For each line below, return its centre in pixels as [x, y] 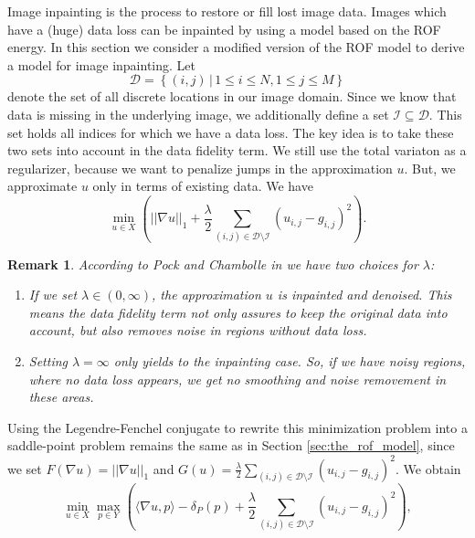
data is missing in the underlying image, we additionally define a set [198, 114]
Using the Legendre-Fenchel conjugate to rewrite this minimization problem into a [237, 427]
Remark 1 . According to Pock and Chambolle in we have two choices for [213, 264]
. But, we [430, 168]
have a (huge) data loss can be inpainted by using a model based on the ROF [224, 29]
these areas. [61, 397]
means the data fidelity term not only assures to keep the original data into [238, 312]
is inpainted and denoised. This [364, 295]
